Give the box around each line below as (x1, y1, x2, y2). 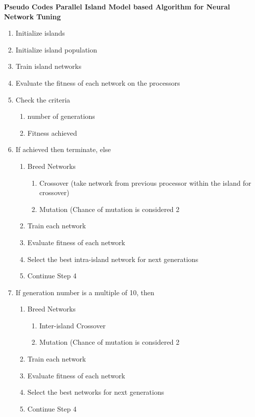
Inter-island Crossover (39, 320, 106, 330)
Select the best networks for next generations (27, 387, 164, 397)
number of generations (27, 111, 95, 121)
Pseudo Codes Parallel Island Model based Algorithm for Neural (4, 1, 230, 11)
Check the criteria (15, 94, 70, 104)
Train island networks (15, 61, 82, 71)
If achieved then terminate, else (15, 144, 111, 155)
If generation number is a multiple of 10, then (15, 287, 154, 297)
